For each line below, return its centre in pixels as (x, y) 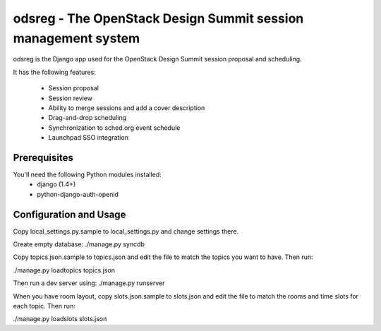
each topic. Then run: (44, 306)
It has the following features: (55, 72)
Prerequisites (43, 158)
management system (77, 38)
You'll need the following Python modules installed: (87, 174)
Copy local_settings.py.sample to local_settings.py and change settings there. (126, 231)
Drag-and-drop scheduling (87, 118)
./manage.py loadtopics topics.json (64, 270)
